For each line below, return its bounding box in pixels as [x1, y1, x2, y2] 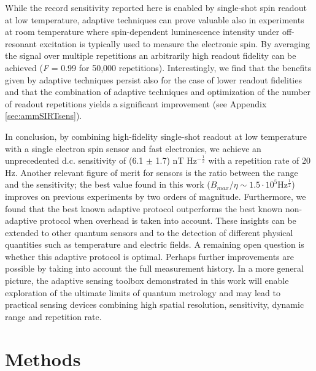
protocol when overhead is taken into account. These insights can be [39, 214, 296, 227]
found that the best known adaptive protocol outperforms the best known [5, 202, 283, 215]
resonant [5, 37, 37, 50]
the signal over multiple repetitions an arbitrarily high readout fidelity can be [5, 49, 296, 62]
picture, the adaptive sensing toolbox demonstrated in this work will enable [5, 274, 289, 287]
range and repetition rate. [5, 310, 102, 323]
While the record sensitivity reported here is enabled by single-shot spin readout [5, 1, 307, 13]
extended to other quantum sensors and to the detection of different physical [5, 226, 293, 239]
